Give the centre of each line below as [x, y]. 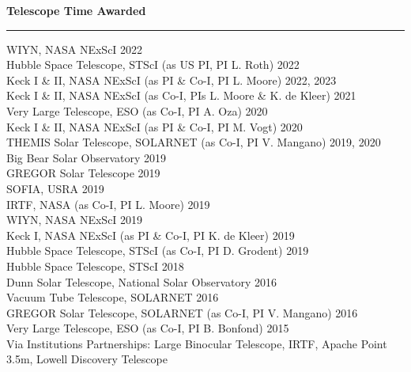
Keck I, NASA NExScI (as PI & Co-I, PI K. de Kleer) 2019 [151, 235]
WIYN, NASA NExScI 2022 [75, 49]
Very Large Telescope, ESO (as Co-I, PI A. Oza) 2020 [137, 110]
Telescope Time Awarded [76, 10]
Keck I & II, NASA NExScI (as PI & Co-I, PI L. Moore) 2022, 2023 [172, 80]
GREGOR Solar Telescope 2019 [83, 173]
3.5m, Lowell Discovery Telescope [87, 359]
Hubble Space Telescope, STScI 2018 [95, 266]
